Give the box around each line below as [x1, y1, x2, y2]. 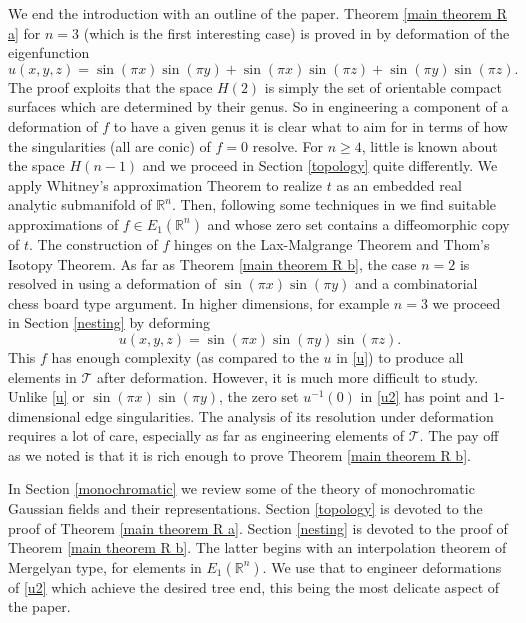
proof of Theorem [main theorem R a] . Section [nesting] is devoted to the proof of [8, 517, 508, 538]
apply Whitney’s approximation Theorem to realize [8, 174, 323, 195]
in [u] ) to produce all [336, 346, 464, 367]
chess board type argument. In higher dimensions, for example [8, 292, 390, 313]
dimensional [8, 405, 81, 426]
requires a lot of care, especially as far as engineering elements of [8, 425, 405, 446]
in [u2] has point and [360, 386, 489, 407]
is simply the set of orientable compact [264, 76, 502, 97]
